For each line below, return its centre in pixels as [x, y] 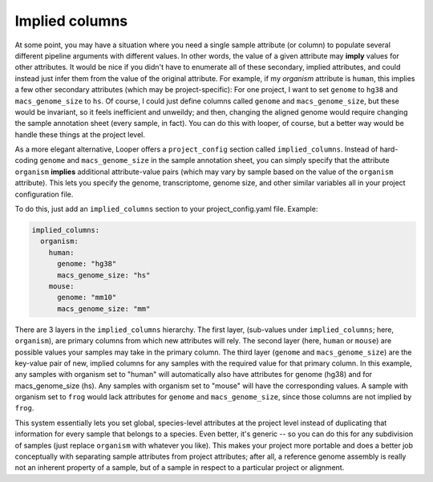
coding [26, 160]
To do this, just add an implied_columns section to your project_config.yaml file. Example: [166, 209]
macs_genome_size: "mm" [104, 308]
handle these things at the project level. [80, 134]
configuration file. [44, 194]
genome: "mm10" [87, 298]
